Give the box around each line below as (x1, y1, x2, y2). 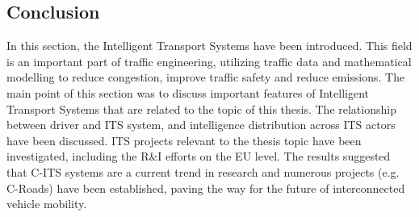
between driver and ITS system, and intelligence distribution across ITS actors (6, 116, 396, 133)
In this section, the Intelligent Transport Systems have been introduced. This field (6, 37, 413, 54)
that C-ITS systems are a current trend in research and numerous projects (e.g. (6, 163, 400, 180)
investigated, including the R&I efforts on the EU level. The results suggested (6, 148, 391, 165)
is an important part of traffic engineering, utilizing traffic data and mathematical (6, 52, 412, 69)
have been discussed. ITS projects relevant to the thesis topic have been (6, 131, 362, 148)
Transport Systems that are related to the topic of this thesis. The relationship (6, 100, 396, 117)
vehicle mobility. (6, 195, 87, 212)
